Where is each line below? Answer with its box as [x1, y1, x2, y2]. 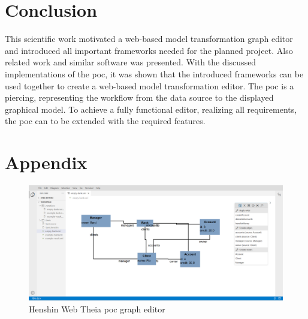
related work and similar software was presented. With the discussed [5, 56, 256, 68]
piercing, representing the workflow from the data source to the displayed [5, 91, 274, 104]
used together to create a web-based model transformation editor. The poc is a [5, 79, 294, 92]
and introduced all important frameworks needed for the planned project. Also [5, 44, 293, 56]
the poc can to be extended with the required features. [5, 115, 206, 127]
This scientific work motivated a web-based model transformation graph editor [5, 32, 293, 45]
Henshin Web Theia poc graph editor [29, 302, 165, 315]
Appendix [5, 150, 87, 174]
